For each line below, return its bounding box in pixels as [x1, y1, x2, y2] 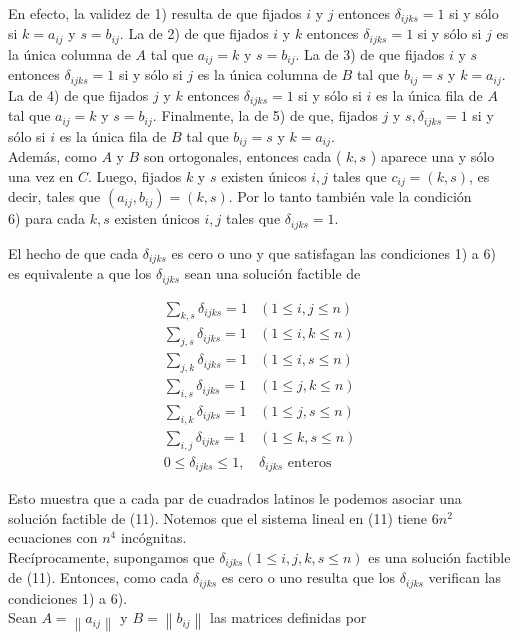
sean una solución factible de [184, 263, 361, 284]
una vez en [8, 165, 74, 186]
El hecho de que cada [8, 242, 139, 263]
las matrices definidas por [210, 607, 367, 628]
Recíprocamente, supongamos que [8, 546, 215, 567]
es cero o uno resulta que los [221, 567, 396, 588]
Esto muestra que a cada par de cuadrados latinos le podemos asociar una [8, 488, 462, 509]
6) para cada [8, 208, 86, 229]
